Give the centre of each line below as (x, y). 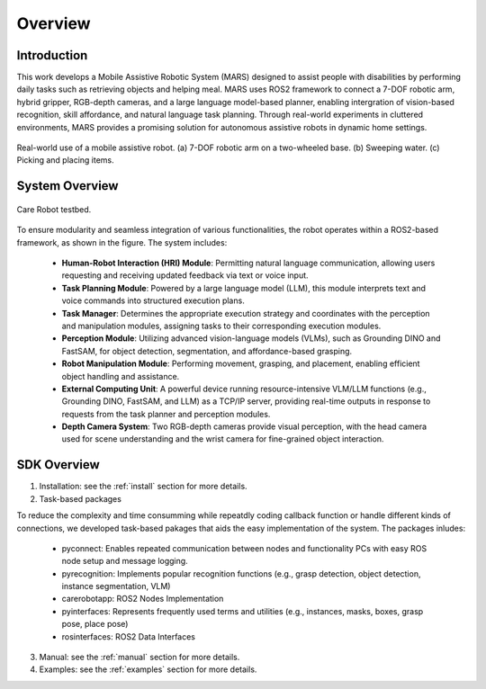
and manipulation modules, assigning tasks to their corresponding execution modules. (221, 326)
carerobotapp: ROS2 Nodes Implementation (143, 599)
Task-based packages (80, 498)
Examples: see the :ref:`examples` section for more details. (148, 669)
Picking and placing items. (65, 160)
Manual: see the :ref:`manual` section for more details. (139, 658)
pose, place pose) (95, 624)
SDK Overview (58, 465)
